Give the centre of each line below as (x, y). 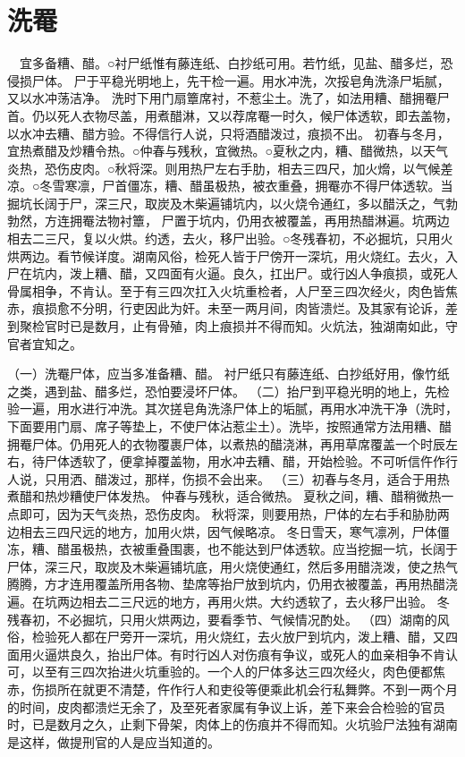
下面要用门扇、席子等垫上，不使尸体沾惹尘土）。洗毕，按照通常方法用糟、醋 (229, 426)
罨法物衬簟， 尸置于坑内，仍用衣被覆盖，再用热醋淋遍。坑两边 (266, 221)
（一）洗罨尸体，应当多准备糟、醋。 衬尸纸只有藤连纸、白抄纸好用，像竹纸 (228, 374)
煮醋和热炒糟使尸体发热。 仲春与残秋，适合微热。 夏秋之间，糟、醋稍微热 (224, 496)
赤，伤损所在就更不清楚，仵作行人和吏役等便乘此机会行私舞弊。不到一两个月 (232, 689)
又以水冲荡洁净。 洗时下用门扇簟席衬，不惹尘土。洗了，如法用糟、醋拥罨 (222, 98)
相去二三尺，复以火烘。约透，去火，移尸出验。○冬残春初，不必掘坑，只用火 (230, 238)
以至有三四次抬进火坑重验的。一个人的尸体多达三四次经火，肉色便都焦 (238, 672)
